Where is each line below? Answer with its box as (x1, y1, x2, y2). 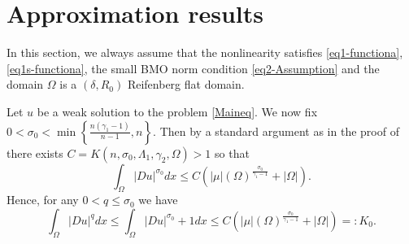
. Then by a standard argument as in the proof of (153, 122, 399, 139)
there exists (7, 144, 63, 161)
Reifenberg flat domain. (127, 76, 245, 93)
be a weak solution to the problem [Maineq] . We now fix (37, 102, 318, 120)
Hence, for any (7, 191, 79, 208)
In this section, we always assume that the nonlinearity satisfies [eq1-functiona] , (7, 44, 403, 61)
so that (215, 144, 250, 161)
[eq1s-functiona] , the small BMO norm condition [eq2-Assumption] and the (7, 59, 380, 76)
